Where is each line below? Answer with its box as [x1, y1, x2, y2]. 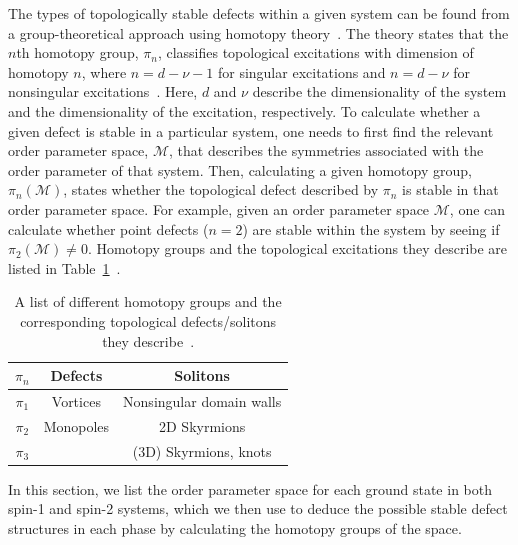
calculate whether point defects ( [8, 218, 209, 239]
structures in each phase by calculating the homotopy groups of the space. [8, 517, 462, 538]
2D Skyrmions [158, 415, 246, 436]
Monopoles [43, 415, 110, 436]
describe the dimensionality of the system [252, 81, 507, 102]
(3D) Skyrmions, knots [132, 440, 272, 461]
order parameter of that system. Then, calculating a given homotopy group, [8, 159, 472, 180]
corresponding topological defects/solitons [20, 310, 277, 331]
